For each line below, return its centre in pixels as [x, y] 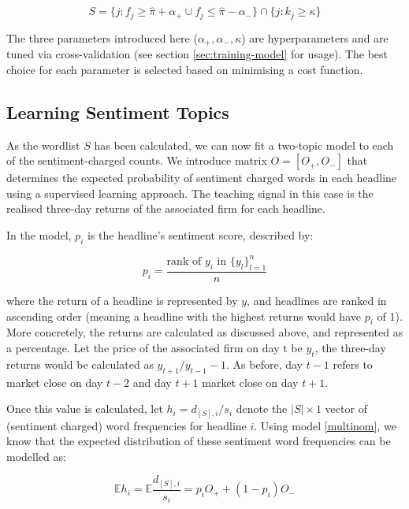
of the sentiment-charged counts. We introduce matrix [137, 160]
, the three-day [350, 347]
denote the [262, 409]
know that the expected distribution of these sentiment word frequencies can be [199, 441]
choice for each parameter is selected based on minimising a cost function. [185, 69]
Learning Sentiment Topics [118, 111]
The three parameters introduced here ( [102, 37]
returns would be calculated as [80, 364]
